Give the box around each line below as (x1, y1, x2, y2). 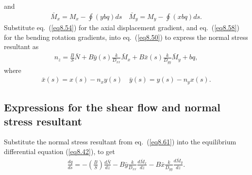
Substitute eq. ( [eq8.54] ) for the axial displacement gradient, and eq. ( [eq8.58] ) (4, 22, 239, 33)
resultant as (4, 41, 39, 52)
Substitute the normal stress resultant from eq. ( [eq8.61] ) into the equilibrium (4, 137, 236, 147)
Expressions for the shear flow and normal (4, 100, 220, 115)
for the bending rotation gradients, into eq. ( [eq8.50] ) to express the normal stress (4, 32, 248, 42)
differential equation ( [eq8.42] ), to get (4, 146, 115, 156)
